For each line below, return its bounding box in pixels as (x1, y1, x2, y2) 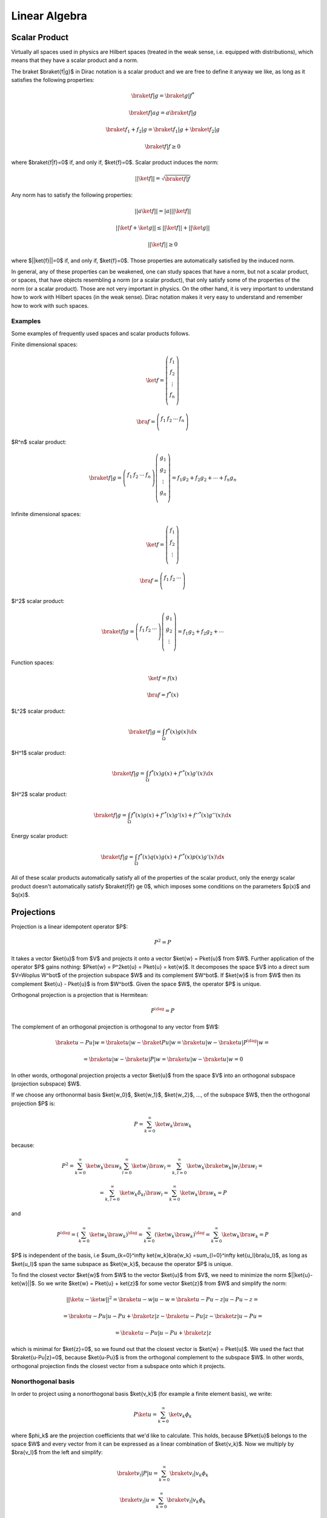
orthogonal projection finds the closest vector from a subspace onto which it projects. (11, 1362, 226, 1369)
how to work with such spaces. (11, 302, 89, 309)
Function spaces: (11, 659, 54, 666)
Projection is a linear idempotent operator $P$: (11, 923, 128, 930)
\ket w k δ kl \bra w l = (119, 1189, 169, 1197)
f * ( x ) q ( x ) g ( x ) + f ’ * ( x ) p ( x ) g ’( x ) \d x (137, 852, 225, 860)
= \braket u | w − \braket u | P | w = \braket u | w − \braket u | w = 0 (83, 1056, 243, 1063)
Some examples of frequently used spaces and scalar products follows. (11, 330, 190, 337)
